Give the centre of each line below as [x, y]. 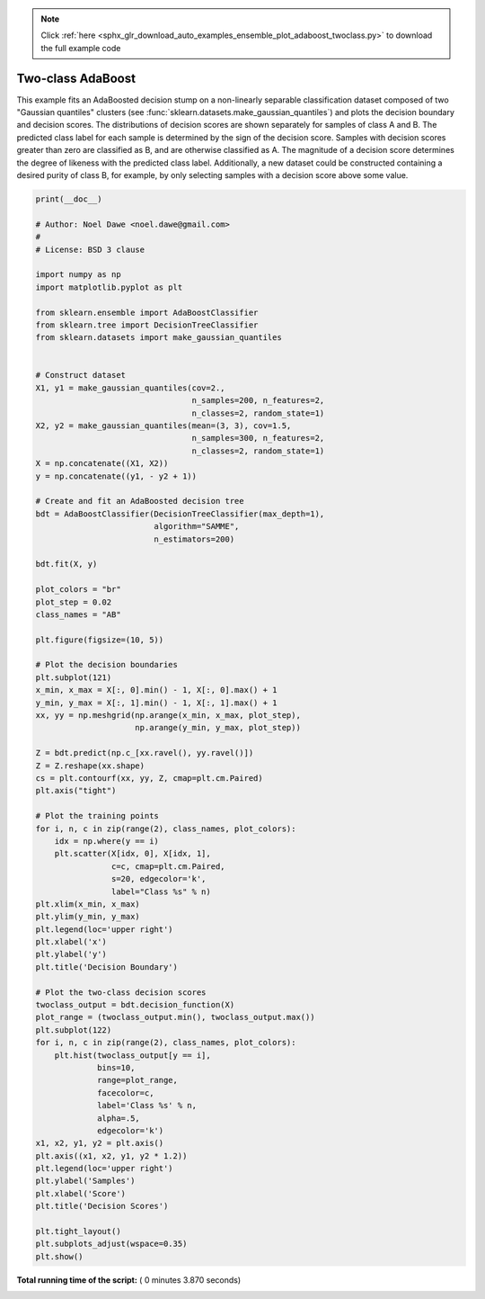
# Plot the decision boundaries [107, 665]
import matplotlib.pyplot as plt [109, 287]
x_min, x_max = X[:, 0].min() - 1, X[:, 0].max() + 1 [156, 690]
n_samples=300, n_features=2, [258, 438]
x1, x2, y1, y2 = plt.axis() [100, 1143]
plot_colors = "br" [78, 590]
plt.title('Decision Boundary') [107, 967]
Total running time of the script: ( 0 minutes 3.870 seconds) [129, 1280]
